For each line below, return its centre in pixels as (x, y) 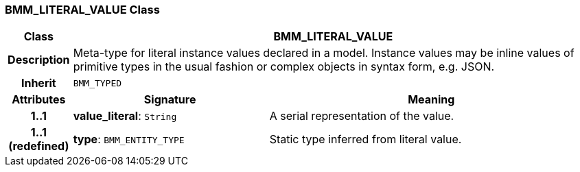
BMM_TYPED (97, 83)
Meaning (431, 100)
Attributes (39, 100)
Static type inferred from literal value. (366, 139)
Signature (170, 100)
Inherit (38, 83)
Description (39, 60)
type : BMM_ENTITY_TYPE (129, 139)
